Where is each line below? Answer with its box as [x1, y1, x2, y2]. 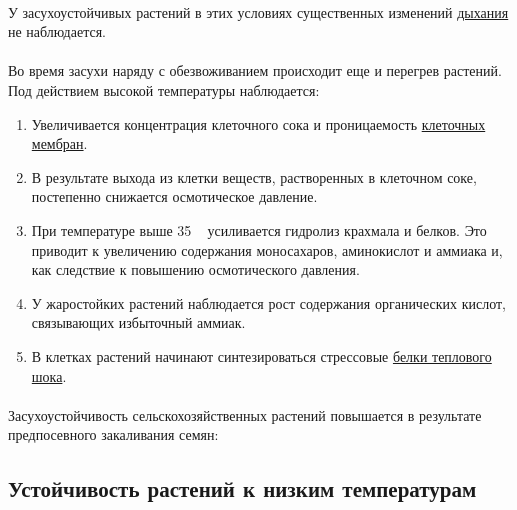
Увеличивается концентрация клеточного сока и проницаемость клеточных [31, 113, 486, 134]
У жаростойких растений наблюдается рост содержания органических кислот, [31, 292, 506, 313]
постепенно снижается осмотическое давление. [31, 186, 318, 207]
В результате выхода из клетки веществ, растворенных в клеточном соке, [31, 166, 477, 187]
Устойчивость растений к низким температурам [8, 473, 477, 504]
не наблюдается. [8, 21, 106, 42]
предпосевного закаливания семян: [8, 424, 219, 445]
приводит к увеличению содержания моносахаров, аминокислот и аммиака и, [31, 239, 503, 260]
